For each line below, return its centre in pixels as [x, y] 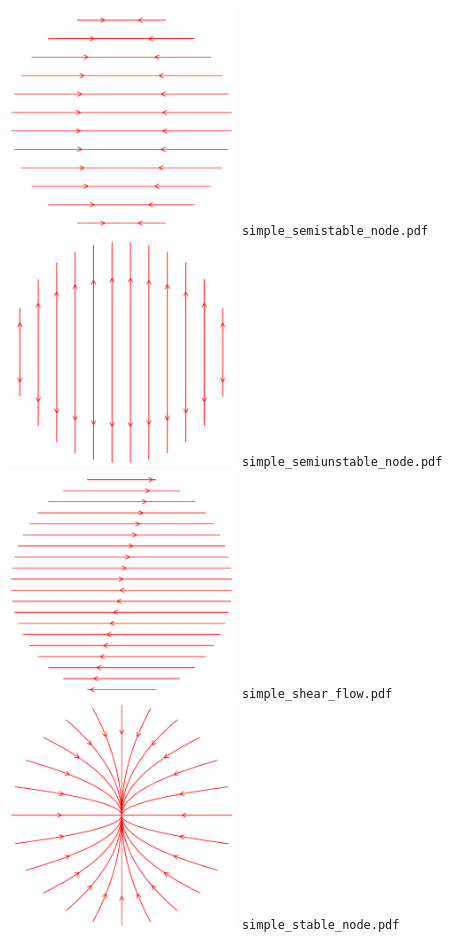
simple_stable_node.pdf [320, 925]
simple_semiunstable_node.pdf [342, 462]
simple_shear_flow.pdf [317, 693]
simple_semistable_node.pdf [335, 230]
